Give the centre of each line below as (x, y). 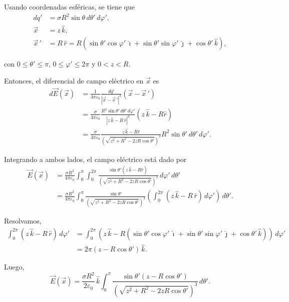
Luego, (14, 267)
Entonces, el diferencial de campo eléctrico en (74, 80)
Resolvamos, (23, 221)
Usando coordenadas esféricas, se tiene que (69, 6)
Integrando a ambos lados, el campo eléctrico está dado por (95, 159)
